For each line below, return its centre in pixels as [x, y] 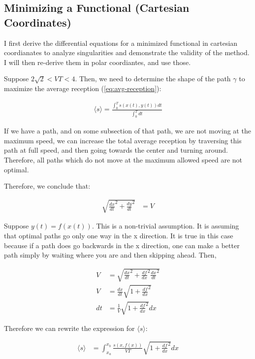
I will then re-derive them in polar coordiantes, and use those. [97, 62]
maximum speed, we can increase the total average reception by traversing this [123, 140]
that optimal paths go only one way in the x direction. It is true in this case [119, 235]
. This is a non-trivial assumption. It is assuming [165, 226]
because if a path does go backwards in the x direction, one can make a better [122, 245]
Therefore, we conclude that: [47, 186]
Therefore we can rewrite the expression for [69, 328]
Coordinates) [38, 22]
